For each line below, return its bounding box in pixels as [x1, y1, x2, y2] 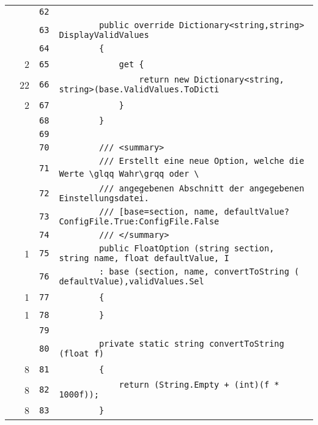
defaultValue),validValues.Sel [59, 276, 204, 286]
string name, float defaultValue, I [59, 253, 229, 263]
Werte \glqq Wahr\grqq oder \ [59, 169, 199, 179]
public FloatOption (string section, [98, 243, 275, 253]
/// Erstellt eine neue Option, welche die [98, 156, 305, 166]
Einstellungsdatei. [59, 193, 149, 203]
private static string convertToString [98, 339, 284, 349]
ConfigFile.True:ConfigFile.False [59, 216, 220, 226]
